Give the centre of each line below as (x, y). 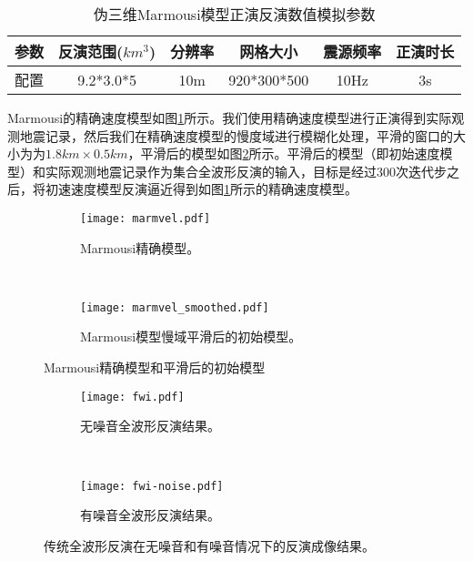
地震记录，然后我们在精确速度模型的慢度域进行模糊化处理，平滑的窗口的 (236, 135)
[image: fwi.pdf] (132, 397)
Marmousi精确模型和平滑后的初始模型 (155, 367)
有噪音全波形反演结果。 (150, 515)
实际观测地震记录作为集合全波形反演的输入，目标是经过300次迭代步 (246, 171)
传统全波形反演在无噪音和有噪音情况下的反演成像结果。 (209, 545)
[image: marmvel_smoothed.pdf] (175, 307)
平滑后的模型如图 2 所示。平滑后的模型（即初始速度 (290, 153)
